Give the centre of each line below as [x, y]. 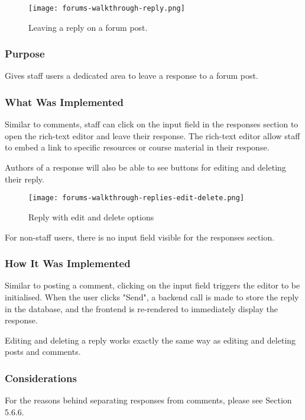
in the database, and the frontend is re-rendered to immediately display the [142, 308]
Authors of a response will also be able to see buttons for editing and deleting [145, 167]
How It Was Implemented [68, 263]
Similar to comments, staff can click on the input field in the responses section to [152, 124]
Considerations [41, 378]
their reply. [25, 179]
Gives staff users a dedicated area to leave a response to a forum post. [132, 76]
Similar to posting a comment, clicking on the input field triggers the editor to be [152, 285]
